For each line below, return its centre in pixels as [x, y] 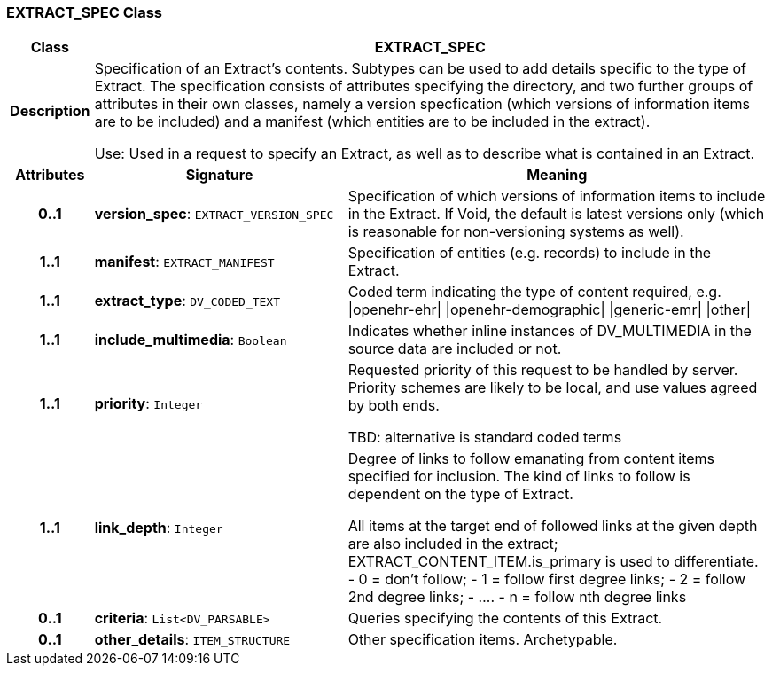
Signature [219, 175]
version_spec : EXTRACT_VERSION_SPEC [214, 214]
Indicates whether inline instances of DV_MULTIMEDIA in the [550, 331]
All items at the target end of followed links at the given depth [553, 526]
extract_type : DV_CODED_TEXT [187, 301]
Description [50, 111]
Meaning [557, 175]
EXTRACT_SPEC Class [85, 12]
